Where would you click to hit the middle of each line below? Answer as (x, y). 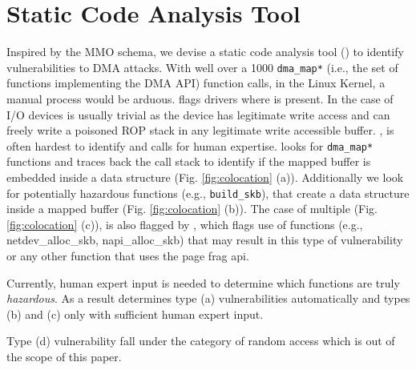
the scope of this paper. (64, 356)
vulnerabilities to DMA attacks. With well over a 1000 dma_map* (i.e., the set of (202, 67)
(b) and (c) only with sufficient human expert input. (135, 314)
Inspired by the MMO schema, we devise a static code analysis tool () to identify (205, 52)
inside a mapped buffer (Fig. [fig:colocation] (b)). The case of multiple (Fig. (192, 209)
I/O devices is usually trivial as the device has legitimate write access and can (198, 114)
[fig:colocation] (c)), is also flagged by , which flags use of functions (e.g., (185, 224)
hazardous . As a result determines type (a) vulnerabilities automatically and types (208, 298)
